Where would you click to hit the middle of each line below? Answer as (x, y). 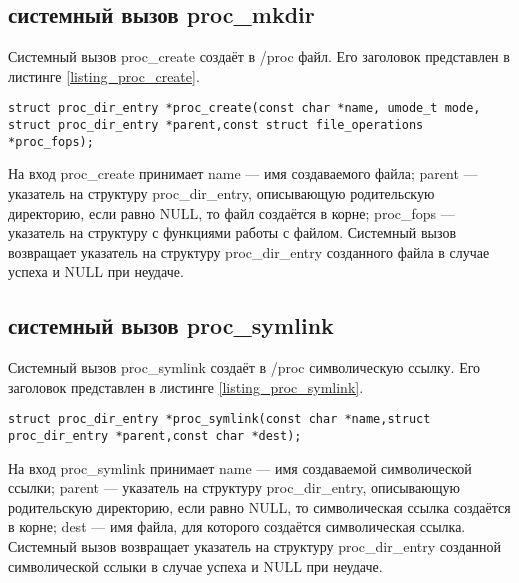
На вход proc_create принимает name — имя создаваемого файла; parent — (243, 173)
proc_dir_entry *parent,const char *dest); (155, 435)
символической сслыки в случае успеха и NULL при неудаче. (195, 565)
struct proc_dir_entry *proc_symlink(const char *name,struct (219, 419)
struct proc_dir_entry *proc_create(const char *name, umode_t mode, (244, 108)
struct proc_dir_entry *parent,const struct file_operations (216, 125)
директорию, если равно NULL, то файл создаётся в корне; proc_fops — (231, 212)
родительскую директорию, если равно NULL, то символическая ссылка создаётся (259, 506)
